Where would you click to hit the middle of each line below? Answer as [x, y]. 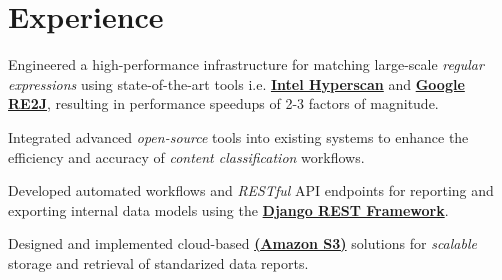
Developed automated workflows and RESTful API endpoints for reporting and [251, 190]
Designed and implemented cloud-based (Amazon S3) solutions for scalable [242, 243]
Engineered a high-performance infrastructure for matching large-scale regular [246, 64]
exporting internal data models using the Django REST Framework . [228, 209]
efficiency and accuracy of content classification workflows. [186, 156]
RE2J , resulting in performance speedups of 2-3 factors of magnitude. [223, 103]
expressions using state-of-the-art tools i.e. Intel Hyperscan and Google [236, 83]
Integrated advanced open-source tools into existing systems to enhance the [238, 136]
